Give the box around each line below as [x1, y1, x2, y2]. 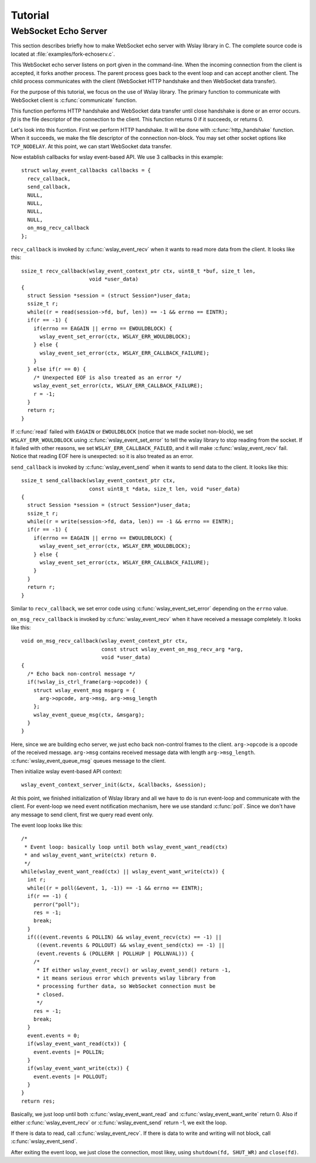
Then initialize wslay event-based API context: [11, 768, 122, 775]
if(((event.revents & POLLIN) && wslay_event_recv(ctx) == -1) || [27, 934, 222, 940]
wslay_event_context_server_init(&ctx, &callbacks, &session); [21, 782, 207, 788]
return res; [21, 1097, 56, 1104]
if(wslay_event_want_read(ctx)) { [27, 1041, 126, 1047]
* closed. [36, 991, 65, 998]
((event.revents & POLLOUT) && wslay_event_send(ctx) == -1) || [36, 942, 225, 949]
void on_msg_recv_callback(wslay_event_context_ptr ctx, [21, 637, 188, 644]
